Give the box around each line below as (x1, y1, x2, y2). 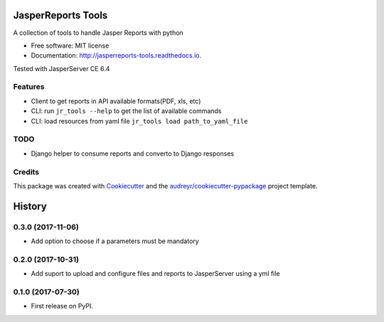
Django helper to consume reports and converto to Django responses (31, 149, 235, 158)
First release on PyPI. (31, 302, 94, 311)
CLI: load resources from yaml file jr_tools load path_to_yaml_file (31, 117, 248, 125)
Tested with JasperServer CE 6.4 (13, 64, 110, 73)
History (13, 200, 48, 213)
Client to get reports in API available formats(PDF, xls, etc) (31, 97, 201, 105)
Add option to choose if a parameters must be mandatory (31, 237, 199, 245)
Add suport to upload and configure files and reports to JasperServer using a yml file (31, 269, 280, 278)
